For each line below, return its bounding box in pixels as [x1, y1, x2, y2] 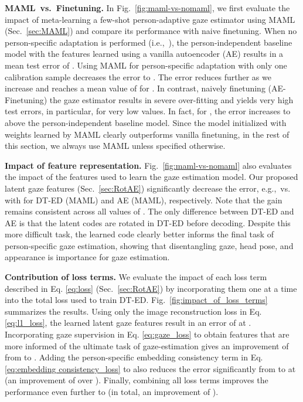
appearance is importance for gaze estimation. [5, 251, 170, 263]
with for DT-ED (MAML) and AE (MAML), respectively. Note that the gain [5, 193, 282, 206]
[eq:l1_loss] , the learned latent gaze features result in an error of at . [5, 316, 251, 329]
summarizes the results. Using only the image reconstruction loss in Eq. [5, 305, 262, 317]
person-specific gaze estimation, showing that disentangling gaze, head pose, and [5, 239, 294, 251]
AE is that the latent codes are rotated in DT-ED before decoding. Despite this [5, 216, 291, 229]
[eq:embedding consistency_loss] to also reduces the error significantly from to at [5, 362, 296, 374]
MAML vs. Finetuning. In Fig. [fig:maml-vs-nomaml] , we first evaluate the [5, 2, 290, 13]
